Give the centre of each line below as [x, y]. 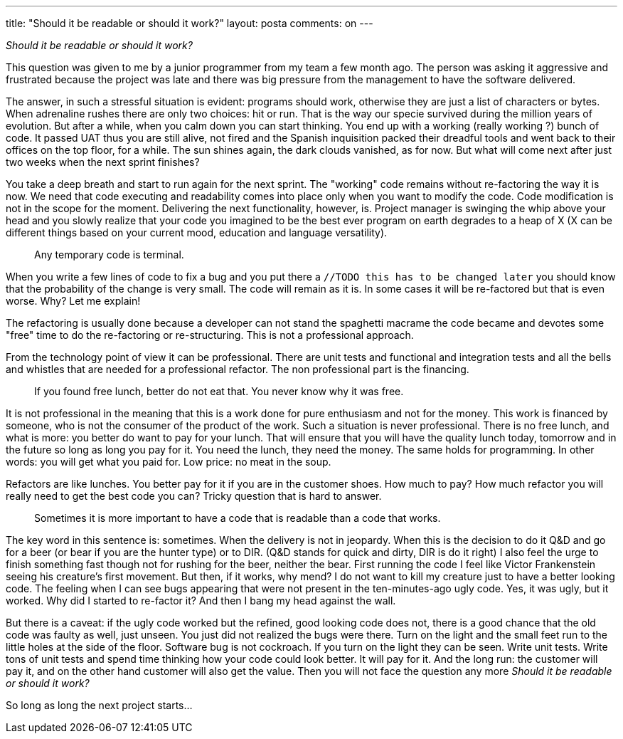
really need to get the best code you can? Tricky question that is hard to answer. [194, 496]
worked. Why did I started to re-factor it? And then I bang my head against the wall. [201, 601]
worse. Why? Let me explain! [73, 301]
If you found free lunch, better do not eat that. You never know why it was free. [219, 391]
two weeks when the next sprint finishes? [103, 162]
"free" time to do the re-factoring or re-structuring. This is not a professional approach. [210, 335]
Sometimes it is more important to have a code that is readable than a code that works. [238, 518]
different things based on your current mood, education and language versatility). [197, 232]
